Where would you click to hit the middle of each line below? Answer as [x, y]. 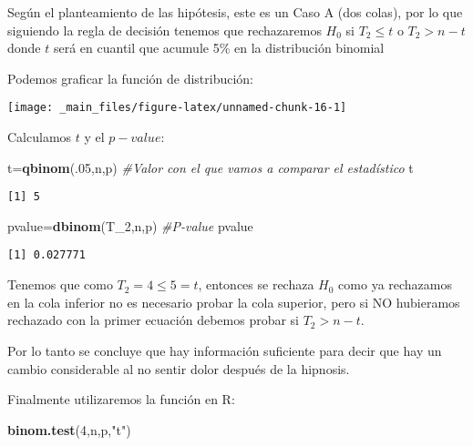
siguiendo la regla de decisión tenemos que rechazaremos [165, 30]
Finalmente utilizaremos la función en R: [121, 399]
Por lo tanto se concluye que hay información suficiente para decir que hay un [225, 350]
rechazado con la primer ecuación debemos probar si [153, 320]
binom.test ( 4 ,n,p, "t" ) [69, 429]
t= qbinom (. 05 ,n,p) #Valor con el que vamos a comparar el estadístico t [211, 167]
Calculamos [40, 137]
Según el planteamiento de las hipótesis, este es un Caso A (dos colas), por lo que [235, 12]
